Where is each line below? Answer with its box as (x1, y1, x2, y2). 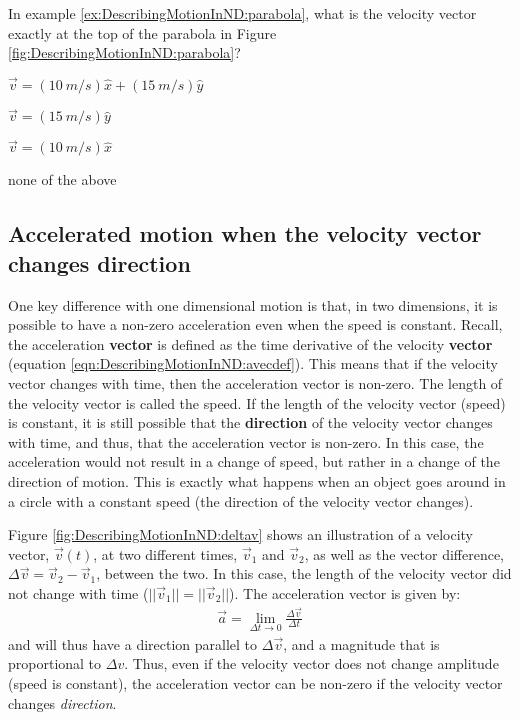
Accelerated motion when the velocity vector (8, 218, 482, 249)
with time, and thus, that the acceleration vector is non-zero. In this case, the (8, 431, 484, 452)
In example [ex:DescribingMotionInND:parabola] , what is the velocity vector (8, 3, 477, 23)
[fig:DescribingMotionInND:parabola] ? (8, 42, 241, 63)
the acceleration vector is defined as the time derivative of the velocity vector (8, 333, 493, 354)
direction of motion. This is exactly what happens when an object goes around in (8, 470, 506, 491)
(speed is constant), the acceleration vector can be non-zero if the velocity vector (8, 673, 503, 694)
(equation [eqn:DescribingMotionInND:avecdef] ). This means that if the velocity (8, 353, 498, 374)
